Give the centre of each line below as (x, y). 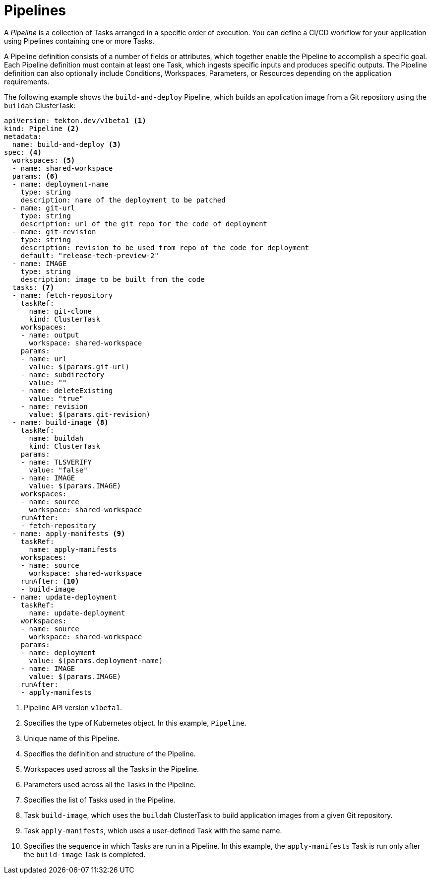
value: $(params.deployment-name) (96, 660)
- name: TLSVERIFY (56, 462)
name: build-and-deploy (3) (67, 144)
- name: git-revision (54, 232)
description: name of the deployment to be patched (123, 200)
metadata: (23, 136)
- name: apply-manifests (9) (69, 533)
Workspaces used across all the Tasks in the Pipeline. (112, 769)
